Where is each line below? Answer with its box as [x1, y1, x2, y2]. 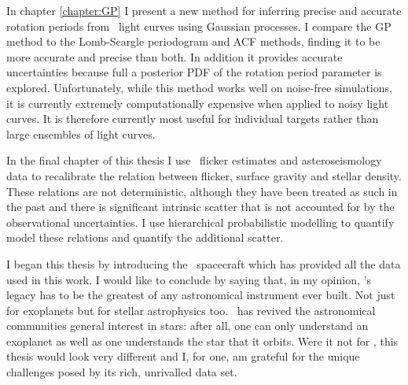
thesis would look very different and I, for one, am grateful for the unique [6, 348, 360, 365]
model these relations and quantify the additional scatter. [6, 229, 284, 246]
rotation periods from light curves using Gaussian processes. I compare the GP [6, 17, 391, 34]
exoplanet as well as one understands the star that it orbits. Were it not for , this [6, 332, 399, 349]
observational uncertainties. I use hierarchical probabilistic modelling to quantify [6, 213, 395, 230]
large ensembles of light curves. [6, 125, 156, 142]
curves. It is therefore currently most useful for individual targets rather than [6, 110, 379, 127]
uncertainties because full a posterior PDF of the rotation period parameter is [6, 64, 382, 80]
